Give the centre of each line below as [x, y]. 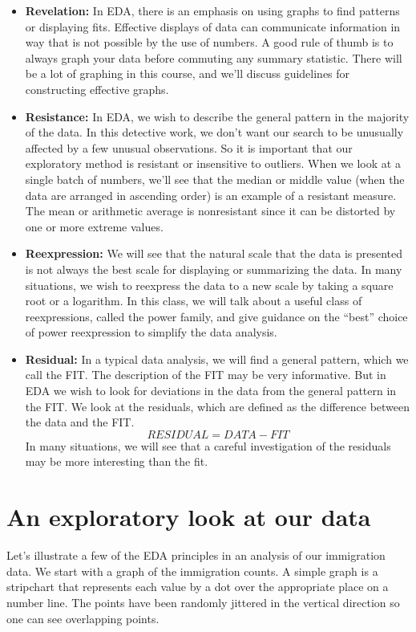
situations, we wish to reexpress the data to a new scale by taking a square [209, 285]
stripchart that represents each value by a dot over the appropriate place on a [198, 587]
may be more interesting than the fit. [117, 461]
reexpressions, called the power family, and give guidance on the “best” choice [216, 316]
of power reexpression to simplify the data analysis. [151, 332]
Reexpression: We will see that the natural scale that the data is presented [214, 253]
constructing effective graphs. [97, 89]
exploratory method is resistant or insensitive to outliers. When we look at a [213, 163]
